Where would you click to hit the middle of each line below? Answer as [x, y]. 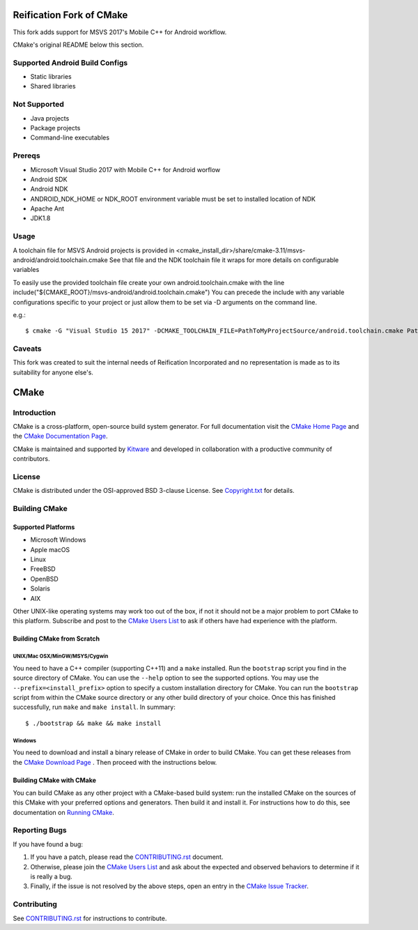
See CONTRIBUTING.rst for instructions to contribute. [90, 918]
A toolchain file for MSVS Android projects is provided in [94, 250]
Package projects [55, 128]
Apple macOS [50, 549]
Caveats [27, 349]
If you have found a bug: [48, 844]
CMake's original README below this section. [78, 45]
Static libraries [51, 77]
